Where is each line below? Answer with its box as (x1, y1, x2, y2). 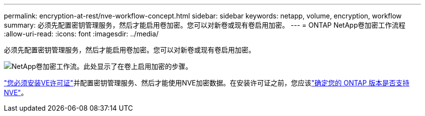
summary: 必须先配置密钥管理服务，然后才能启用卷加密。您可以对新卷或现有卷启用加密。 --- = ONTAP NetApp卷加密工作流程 (4, 21, 406, 29)
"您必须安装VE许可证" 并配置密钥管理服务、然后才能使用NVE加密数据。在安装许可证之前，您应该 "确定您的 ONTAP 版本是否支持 (4, 79, 409, 87)
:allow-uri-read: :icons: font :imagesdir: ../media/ (4, 30, 159, 38)
